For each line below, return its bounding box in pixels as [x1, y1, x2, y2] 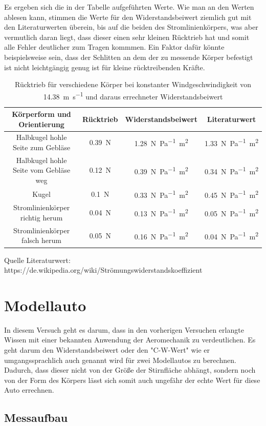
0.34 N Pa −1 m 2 [205, 164, 258, 176]
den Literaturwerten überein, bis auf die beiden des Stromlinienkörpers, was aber [4, 22, 258, 32]
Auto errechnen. [4, 384, 54, 395]
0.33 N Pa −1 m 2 [134, 188, 188, 200]
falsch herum [21, 235, 61, 246]
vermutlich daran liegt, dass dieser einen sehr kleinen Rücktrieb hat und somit [4, 31, 250, 42]
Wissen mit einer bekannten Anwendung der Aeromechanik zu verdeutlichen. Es [4, 334, 256, 345]
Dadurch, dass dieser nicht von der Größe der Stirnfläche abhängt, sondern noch [4, 364, 256, 375]
